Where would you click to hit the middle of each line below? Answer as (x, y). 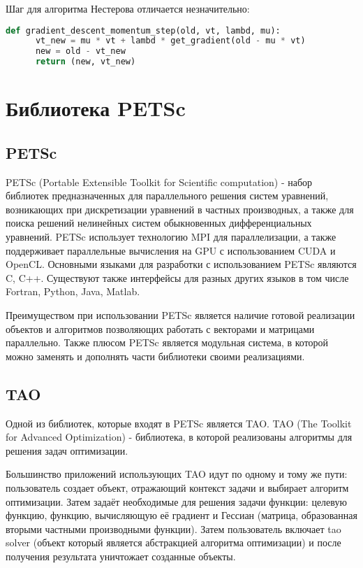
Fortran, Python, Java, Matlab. (73, 291)
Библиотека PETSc (96, 108)
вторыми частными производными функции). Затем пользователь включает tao (173, 528)
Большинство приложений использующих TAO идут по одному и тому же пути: (177, 474)
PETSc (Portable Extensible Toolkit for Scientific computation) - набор (159, 182)
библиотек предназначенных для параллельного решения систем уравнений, (167, 196)
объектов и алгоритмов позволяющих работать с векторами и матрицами (160, 328)
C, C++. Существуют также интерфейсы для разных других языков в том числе (177, 277)
